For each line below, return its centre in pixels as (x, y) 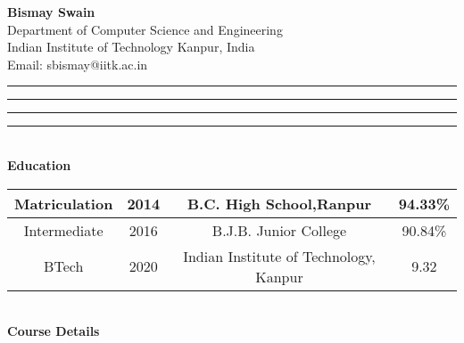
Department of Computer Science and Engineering (145, 29)
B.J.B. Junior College (279, 230)
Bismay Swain (51, 12)
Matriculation (64, 203)
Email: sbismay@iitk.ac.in (78, 64)
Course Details (54, 331)
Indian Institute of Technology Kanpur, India (131, 47)
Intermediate (63, 230)
